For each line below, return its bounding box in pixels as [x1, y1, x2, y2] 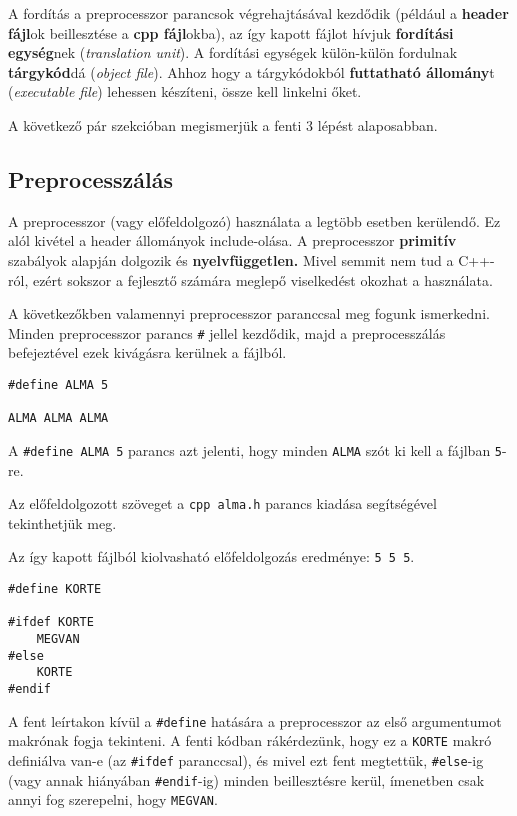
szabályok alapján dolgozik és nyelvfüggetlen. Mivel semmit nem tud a [8, 249, 454, 270]
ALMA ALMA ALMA [8, 411, 109, 426]
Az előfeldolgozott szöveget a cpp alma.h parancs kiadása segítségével [8, 493, 437, 514]
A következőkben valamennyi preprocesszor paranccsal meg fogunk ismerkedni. [8, 303, 490, 324]
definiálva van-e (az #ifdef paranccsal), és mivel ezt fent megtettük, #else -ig [8, 750, 484, 771]
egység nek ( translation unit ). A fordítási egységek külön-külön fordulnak [8, 42, 458, 63]
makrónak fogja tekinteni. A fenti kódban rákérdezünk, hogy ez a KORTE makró [8, 730, 492, 751]
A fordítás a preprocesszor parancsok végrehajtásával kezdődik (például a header [8, 3, 509, 23]
